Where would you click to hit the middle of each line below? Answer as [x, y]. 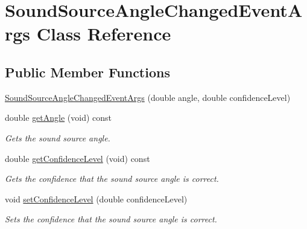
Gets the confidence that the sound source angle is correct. [112, 179]
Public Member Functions [87, 72]
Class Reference [104, 34]
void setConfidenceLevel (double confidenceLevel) [96, 198]
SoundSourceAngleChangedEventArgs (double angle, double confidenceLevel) [148, 97]
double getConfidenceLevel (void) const [78, 158]
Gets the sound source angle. [58, 137]
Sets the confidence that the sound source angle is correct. [111, 219]
